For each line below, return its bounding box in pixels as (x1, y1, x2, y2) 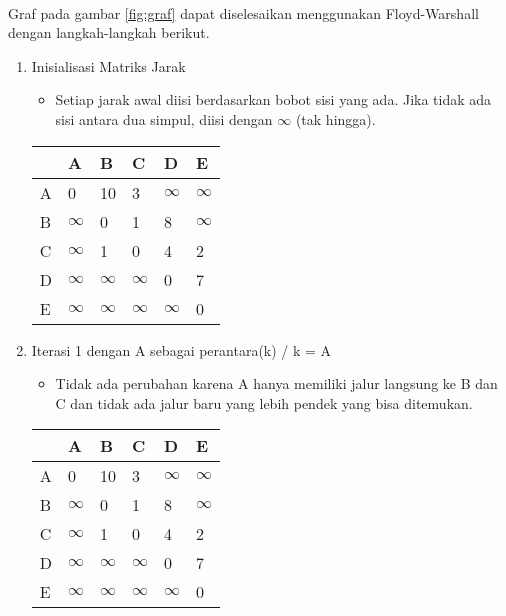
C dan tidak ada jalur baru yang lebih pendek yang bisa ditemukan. (55, 392, 473, 413)
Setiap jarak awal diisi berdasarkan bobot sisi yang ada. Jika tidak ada (55, 89, 492, 110)
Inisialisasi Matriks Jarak (31, 55, 186, 76)
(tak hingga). (295, 108, 376, 129)
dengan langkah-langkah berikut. (8, 22, 210, 43)
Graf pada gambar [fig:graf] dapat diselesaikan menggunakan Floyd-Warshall (8, 2, 479, 23)
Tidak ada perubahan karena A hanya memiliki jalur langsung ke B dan (55, 373, 498, 394)
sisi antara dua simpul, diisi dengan (55, 108, 273, 129)
